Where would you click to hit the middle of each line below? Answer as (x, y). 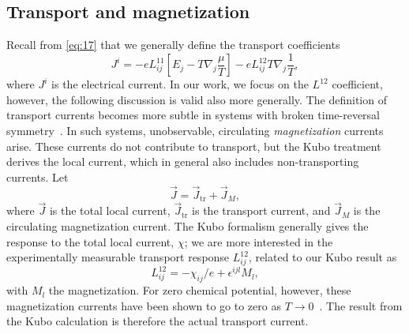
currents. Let (38, 176)
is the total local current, (110, 210)
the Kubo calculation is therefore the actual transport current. (158, 321)
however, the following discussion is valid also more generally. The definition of (197, 99)
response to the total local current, (90, 241)
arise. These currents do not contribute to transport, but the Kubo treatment (194, 146)
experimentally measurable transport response (118, 257)
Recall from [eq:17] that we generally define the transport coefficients (173, 45)
